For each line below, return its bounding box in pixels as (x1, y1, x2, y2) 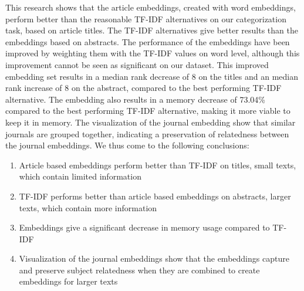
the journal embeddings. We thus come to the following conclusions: (5, 139, 249, 151)
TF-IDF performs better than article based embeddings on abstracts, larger (19, 190, 291, 202)
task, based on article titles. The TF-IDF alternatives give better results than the (5, 24, 298, 36)
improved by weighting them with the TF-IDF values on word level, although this (5, 47, 300, 59)
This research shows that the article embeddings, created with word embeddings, (5, 1, 296, 13)
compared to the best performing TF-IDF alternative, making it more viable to (5, 104, 291, 117)
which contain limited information (19, 170, 141, 182)
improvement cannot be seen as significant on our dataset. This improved (5, 58, 269, 70)
